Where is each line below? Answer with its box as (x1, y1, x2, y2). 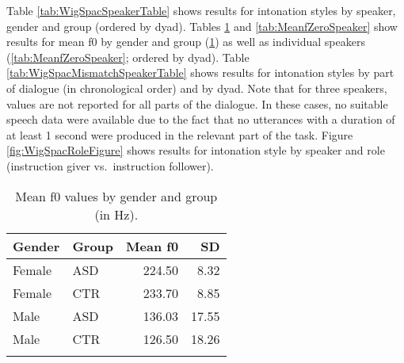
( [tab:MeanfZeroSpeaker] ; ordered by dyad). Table (6, 48, 250, 65)
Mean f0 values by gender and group (15, 186, 218, 205)
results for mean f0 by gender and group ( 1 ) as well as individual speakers (6, 33, 365, 50)
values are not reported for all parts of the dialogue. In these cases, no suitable (6, 95, 388, 112)
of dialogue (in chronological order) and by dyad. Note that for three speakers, (6, 79, 387, 96)
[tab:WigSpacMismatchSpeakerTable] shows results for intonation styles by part (6, 64, 394, 81)
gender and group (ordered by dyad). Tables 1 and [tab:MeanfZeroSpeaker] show (6, 17, 398, 34)
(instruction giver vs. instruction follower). (6, 157, 214, 174)
